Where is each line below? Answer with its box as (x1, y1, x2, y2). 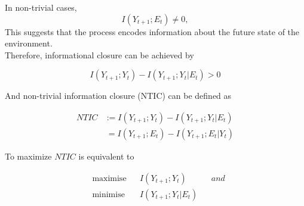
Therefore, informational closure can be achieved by (5, 48, 194, 61)
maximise (92, 174, 127, 183)
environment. (5, 37, 53, 49)
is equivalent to (78, 150, 134, 163)
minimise (92, 190, 125, 199)
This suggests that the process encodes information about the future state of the (5, 25, 300, 38)
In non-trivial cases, (5, 1, 77, 13)
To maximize (5, 150, 52, 163)
